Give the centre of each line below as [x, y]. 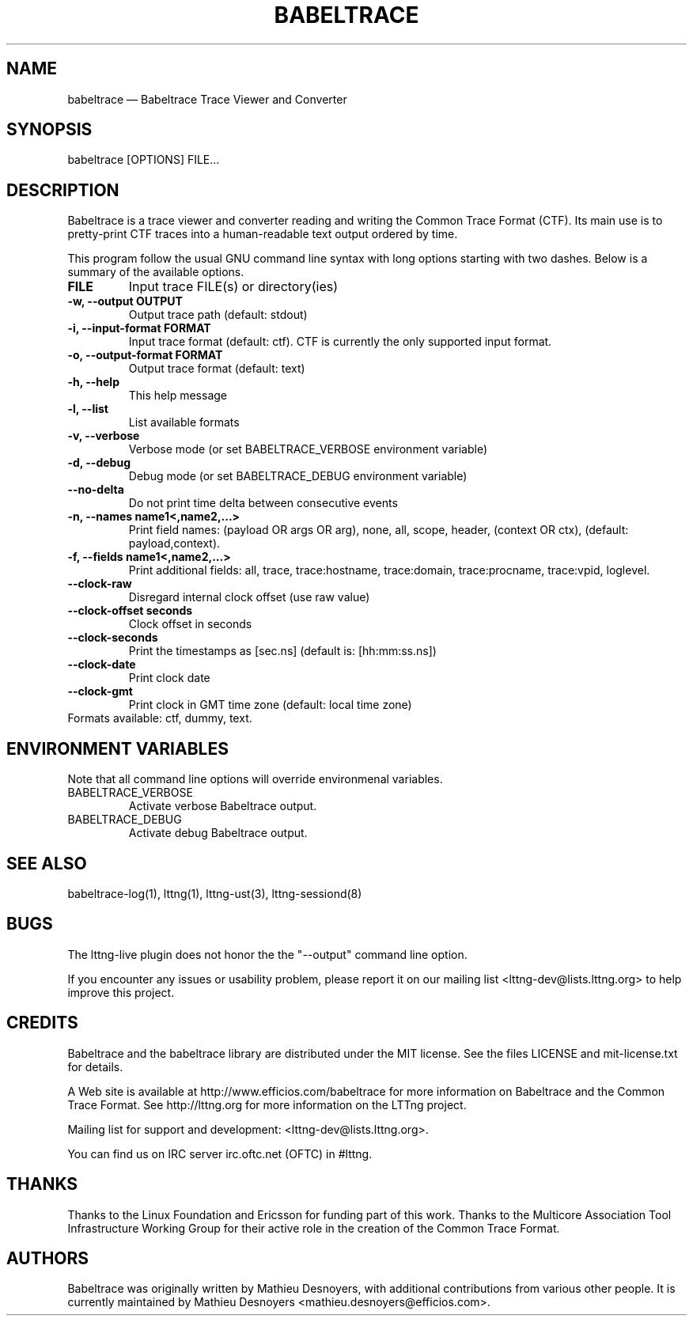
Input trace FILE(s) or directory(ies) [233, 287]
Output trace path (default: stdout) [218, 315]
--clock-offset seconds [130, 611]
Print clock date [169, 678]
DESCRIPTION [63, 190]
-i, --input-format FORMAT [139, 328]
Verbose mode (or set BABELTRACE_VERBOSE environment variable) [308, 449]
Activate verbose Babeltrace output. [223, 806]
